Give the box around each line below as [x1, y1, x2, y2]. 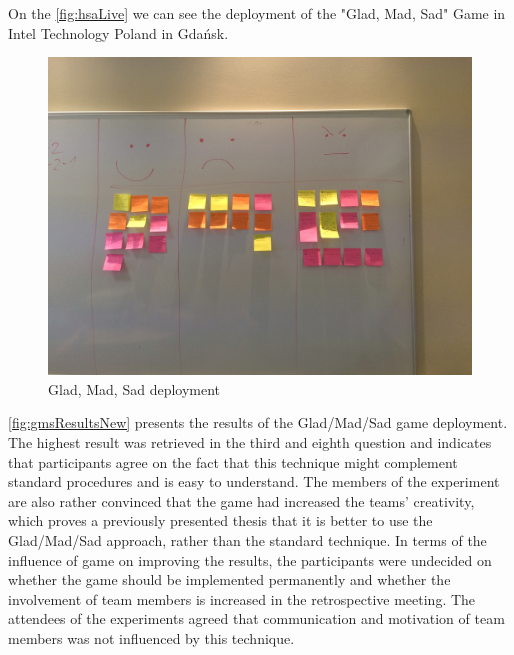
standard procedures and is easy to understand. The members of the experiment [8, 471, 500, 492]
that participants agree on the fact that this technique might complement [8, 451, 458, 472]
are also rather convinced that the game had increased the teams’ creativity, [8, 490, 475, 511]
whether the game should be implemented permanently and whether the [8, 569, 451, 590]
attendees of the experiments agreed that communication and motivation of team [8, 608, 505, 629]
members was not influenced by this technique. [8, 627, 295, 648]
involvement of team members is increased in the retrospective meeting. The [8, 588, 476, 609]
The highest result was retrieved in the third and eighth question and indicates [8, 431, 492, 452]
